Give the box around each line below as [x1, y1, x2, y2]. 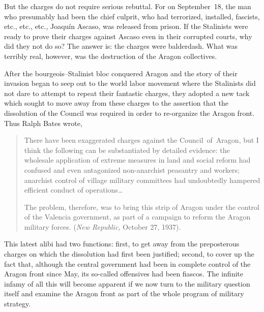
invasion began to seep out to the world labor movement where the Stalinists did [4, 78, 256, 88]
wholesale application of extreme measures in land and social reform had [24, 154, 251, 165]
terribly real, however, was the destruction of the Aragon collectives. [4, 50, 217, 61]
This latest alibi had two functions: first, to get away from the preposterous [4, 238, 240, 249]
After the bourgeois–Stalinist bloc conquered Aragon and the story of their [4, 68, 238, 78]
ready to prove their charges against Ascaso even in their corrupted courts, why [4, 30, 252, 41]
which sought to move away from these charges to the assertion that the [4, 98, 229, 108]
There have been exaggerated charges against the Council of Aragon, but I [24, 135, 259, 145]
